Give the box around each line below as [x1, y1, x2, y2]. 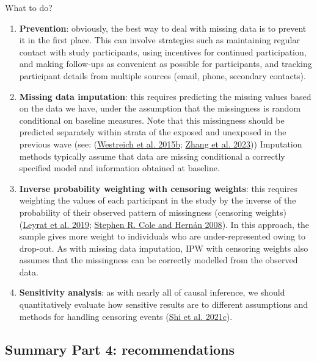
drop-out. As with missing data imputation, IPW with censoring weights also [19, 241, 308, 254]
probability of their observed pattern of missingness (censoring [19, 205, 253, 218]
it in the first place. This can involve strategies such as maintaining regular [19, 34, 300, 46]
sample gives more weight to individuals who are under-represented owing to [19, 230, 306, 243]
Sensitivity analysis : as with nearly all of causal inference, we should [19, 286, 285, 299]
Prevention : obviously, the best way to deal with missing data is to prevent [19, 21, 307, 34]
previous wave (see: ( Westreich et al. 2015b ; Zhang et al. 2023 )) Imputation [19, 137, 302, 150]
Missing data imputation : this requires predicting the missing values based [19, 90, 312, 102]
